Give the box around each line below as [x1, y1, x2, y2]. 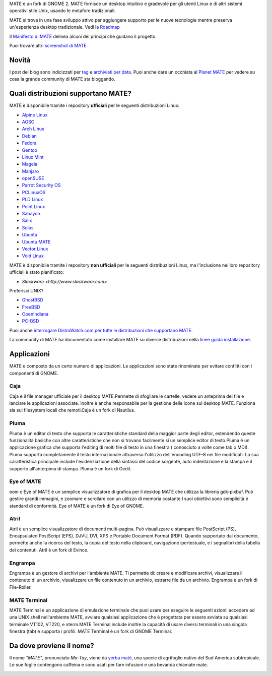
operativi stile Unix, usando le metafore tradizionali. [9, 8, 116, 14]
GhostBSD [22, 297, 44, 303]
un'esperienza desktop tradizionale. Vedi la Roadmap [9, 24, 120, 30]
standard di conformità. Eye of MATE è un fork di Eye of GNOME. [9, 503, 144, 509]
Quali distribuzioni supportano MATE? [9, 89, 132, 98]
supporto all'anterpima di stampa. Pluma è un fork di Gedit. [9, 465, 132, 471]
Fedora [22, 140, 37, 146]
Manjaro [22, 168, 39, 174]
